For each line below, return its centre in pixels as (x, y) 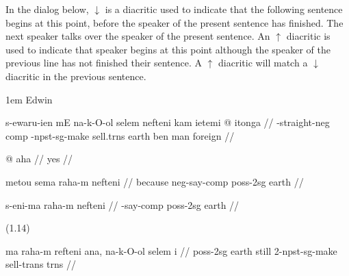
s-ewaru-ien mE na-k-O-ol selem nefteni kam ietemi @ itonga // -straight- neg (168, 122)
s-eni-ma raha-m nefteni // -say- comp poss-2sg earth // (122, 204)
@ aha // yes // (39, 159)
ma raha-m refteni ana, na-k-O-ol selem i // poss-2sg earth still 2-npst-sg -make (171, 250)
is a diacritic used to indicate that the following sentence (224, 9)
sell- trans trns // (41, 264)
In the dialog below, (47, 9)
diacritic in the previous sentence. (76, 76)
